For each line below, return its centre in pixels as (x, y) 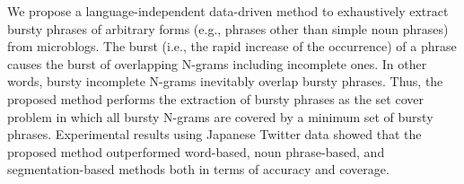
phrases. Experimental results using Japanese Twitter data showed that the (214, 134)
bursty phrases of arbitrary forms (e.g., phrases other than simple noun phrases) (228, 28)
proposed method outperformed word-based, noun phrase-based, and (196, 151)
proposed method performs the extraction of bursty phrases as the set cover (215, 98)
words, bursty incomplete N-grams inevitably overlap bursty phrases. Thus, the (225, 81)
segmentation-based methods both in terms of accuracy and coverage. (198, 169)
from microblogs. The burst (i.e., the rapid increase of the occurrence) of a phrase (232, 46)
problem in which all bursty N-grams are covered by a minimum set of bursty (220, 116)
